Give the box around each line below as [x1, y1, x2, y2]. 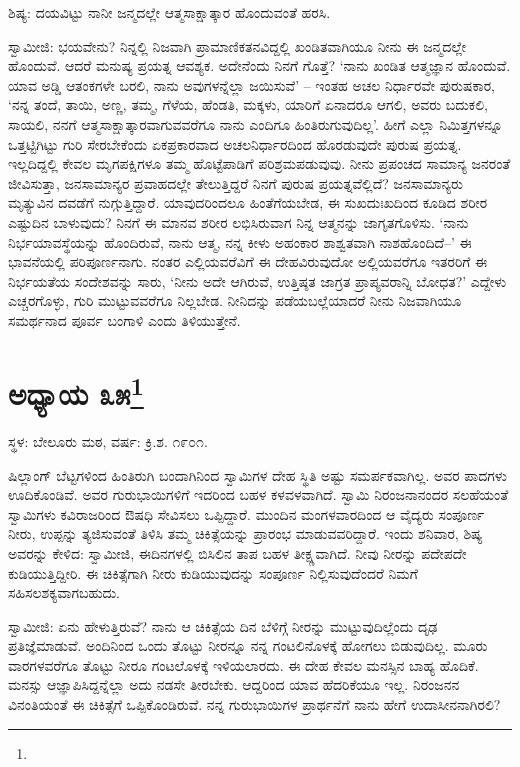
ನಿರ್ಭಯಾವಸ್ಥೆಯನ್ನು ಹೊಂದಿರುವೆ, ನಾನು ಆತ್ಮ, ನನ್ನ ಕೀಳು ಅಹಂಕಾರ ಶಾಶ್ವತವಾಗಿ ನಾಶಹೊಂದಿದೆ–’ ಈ [8, 231, 472, 252]
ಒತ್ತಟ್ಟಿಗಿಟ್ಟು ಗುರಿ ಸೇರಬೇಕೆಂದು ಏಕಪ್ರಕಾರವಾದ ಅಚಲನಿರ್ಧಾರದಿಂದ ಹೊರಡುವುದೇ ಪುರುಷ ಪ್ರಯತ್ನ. [8, 133, 462, 154]
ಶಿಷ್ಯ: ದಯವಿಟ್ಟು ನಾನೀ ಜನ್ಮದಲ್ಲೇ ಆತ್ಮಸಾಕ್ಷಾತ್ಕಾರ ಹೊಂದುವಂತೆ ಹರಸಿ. [8, 2, 331, 22]
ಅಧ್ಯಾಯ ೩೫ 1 [8, 368, 144, 414]
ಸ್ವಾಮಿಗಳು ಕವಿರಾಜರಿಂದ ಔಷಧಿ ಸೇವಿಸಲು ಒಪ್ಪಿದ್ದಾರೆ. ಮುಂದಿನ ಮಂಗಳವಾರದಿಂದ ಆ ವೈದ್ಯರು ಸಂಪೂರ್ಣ [8, 503, 485, 524]
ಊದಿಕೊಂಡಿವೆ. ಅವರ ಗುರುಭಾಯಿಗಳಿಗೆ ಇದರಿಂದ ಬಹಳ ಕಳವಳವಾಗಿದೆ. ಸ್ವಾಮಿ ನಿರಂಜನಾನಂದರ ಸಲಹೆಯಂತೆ [8, 484, 509, 505]
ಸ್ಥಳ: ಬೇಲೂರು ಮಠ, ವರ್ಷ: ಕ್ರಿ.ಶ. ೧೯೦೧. [8, 430, 208, 451]
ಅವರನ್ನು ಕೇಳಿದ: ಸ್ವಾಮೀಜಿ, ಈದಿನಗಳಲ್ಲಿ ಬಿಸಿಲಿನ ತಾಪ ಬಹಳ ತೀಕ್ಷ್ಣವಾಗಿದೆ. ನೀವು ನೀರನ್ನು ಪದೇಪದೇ [8, 542, 467, 563]
